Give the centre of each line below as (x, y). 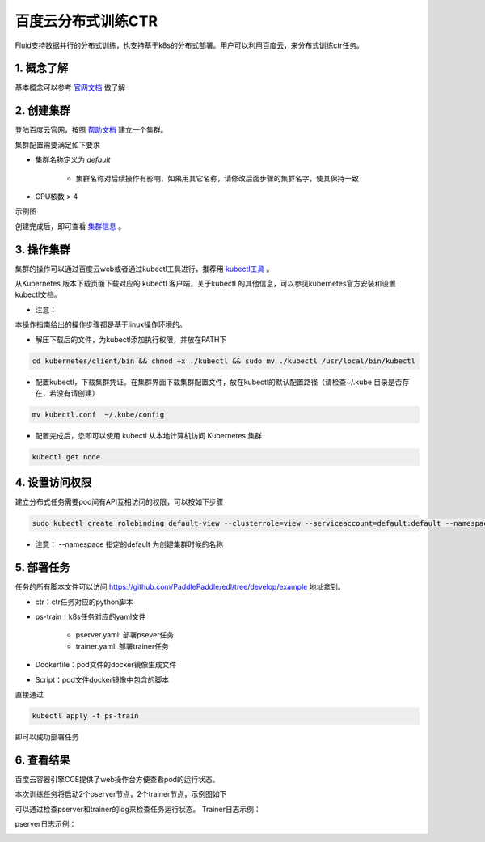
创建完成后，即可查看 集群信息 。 (70, 226)
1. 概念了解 (42, 68)
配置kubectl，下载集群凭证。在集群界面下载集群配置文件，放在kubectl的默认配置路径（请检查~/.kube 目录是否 (219, 382)
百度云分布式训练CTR (86, 21)
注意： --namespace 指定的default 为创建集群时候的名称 (129, 544)
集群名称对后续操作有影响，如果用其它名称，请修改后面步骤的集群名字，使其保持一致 (217, 178)
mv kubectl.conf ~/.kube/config (98, 414)
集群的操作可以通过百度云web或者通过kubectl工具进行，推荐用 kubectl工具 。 (144, 269)
